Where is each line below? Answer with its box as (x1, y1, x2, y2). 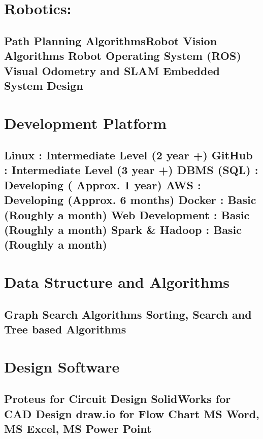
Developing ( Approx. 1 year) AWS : (4, 177, 201, 192)
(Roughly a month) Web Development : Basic (4, 207, 250, 222)
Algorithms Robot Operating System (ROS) (4, 48, 241, 63)
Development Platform (4, 112, 167, 133)
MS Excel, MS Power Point (4, 420, 152, 436)
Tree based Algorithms (4, 321, 126, 336)
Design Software (4, 356, 120, 377)
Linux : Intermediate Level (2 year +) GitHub (4, 147, 253, 163)
